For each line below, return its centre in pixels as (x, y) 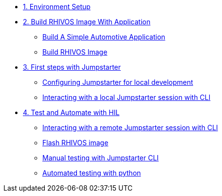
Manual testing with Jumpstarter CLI (101, 158)
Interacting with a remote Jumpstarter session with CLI (130, 127)
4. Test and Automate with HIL (71, 112)
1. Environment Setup (57, 7)
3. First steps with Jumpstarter (72, 67)
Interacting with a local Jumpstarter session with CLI (127, 97)
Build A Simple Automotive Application (104, 37)
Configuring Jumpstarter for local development (118, 82)
